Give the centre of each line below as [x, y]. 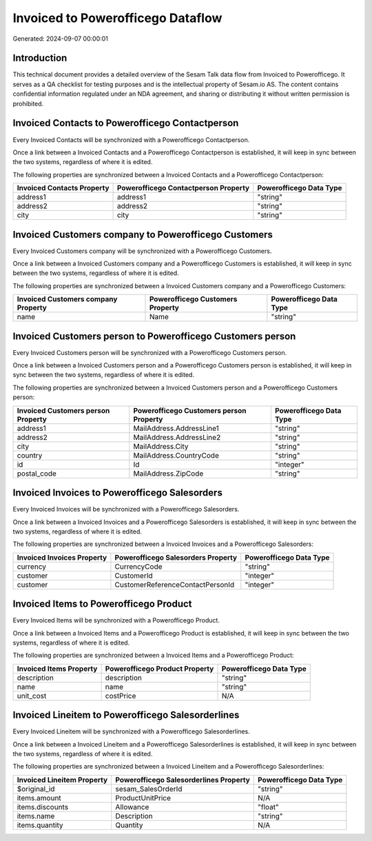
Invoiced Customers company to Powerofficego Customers [143, 234]
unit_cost [32, 696]
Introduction [40, 58]
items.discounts [43, 807]
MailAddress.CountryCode [176, 455]
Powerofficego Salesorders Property [176, 557]
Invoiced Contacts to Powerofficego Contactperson [126, 123]
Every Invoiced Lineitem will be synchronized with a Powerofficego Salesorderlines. [132, 731]
